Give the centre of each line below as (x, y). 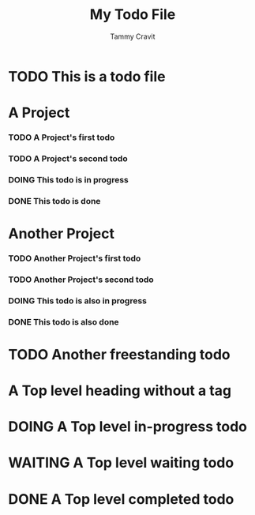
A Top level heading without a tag (120, 391)
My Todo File (133, 15)
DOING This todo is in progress (68, 179)
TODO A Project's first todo (62, 137)
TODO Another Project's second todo (81, 280)
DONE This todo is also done (64, 321)
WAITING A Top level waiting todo (121, 463)
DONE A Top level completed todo (121, 499)
